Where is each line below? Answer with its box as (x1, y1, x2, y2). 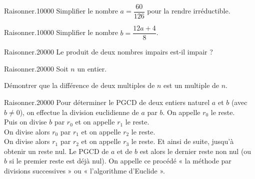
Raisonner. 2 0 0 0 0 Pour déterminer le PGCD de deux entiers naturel (4, 96, 210, 107)
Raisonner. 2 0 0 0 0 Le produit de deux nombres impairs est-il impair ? (4, 46, 213, 57)
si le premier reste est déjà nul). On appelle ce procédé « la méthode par (9, 155, 231, 166)
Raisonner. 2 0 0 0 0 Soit (4, 63, 68, 73)
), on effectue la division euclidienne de (19, 106, 139, 117)
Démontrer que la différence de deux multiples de (4, 80, 155, 90)
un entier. (77, 63, 107, 73)
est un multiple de (163, 80, 219, 90)
